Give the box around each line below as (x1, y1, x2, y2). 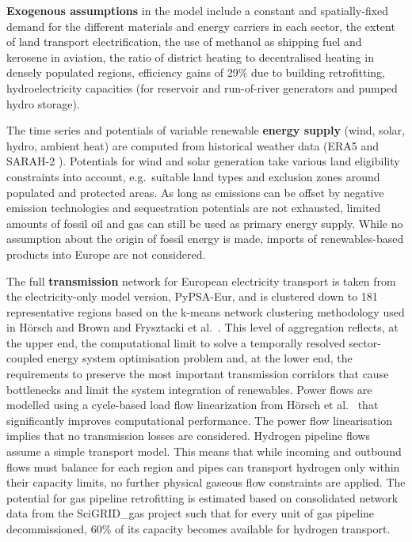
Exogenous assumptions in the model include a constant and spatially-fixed (6, 2, 389, 18)
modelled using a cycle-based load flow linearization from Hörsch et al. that (6, 396, 379, 413)
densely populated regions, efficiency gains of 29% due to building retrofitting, (6, 64, 385, 81)
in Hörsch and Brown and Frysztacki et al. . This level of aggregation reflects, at (6, 319, 399, 335)
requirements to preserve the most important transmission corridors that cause (6, 366, 389, 382)
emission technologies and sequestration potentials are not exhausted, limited (6, 199, 381, 216)
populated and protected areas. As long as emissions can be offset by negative (6, 184, 384, 200)
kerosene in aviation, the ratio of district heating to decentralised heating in (6, 48, 374, 65)
